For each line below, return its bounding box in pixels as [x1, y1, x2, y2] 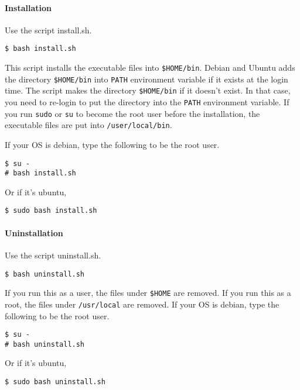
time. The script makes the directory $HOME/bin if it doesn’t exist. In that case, [5, 84, 291, 96]
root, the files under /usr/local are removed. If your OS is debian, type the [5, 298, 279, 310]
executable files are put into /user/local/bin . [5, 119, 172, 131]
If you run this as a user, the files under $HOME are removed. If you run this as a [5, 287, 291, 299]
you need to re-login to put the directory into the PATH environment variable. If [5, 96, 289, 108]
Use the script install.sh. [5, 23, 92, 36]
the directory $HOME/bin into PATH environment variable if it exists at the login [5, 73, 288, 85]
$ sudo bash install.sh [5, 206, 97, 215]
